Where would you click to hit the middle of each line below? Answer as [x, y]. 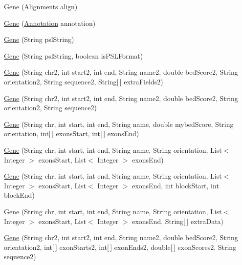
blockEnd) [19, 195]
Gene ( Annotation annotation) [50, 23]
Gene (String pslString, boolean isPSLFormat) [74, 55]
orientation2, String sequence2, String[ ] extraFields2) [84, 81]
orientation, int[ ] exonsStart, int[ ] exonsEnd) [72, 133]
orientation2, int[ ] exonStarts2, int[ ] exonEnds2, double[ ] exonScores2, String [120, 247]
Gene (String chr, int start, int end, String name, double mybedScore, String [119, 124]
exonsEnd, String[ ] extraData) [178, 221]
